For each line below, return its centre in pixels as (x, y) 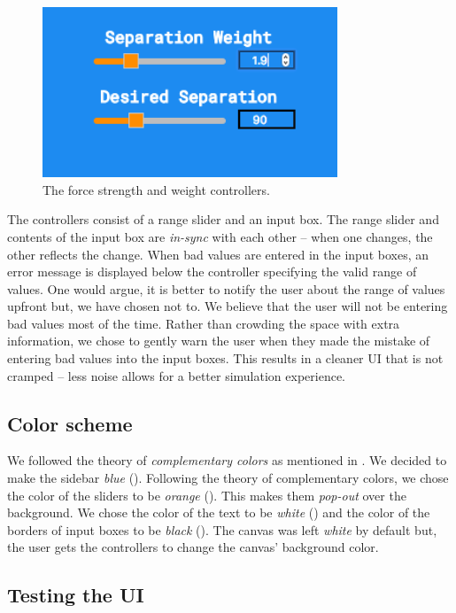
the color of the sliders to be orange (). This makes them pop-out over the (207, 495)
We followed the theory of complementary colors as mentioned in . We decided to (227, 460)
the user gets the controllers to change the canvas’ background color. (193, 547)
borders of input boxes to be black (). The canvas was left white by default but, (222, 529)
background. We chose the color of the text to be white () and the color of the (219, 512)
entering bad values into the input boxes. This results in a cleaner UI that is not (225, 358)
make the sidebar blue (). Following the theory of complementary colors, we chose (228, 478)
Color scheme (70, 423)
